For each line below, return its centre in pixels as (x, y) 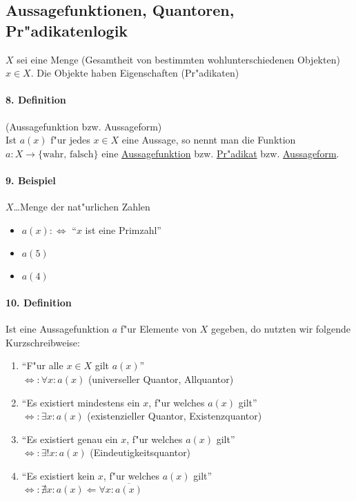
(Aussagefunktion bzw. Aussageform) (84, 126)
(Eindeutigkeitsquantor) (140, 452)
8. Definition (36, 100)
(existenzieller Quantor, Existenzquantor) (175, 416)
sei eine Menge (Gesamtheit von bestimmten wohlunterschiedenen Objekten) (178, 59)
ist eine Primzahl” (123, 229)
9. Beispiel (31, 180)
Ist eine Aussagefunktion (57, 329)
